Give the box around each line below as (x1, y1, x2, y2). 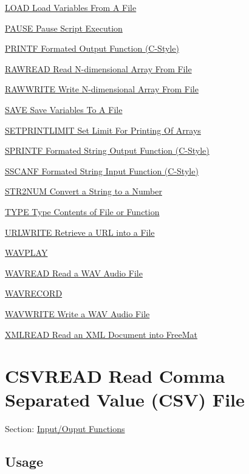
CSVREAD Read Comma (5, 363, 225, 388)
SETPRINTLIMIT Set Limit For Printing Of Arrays (5, 123, 201, 136)
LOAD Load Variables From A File (5, 1, 137, 13)
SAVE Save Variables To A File (5, 103, 123, 115)
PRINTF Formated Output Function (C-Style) (5, 42, 179, 55)
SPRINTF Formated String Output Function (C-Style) (5, 144, 210, 157)
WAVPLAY (5, 246, 48, 259)
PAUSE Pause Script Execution (5, 21, 123, 34)
